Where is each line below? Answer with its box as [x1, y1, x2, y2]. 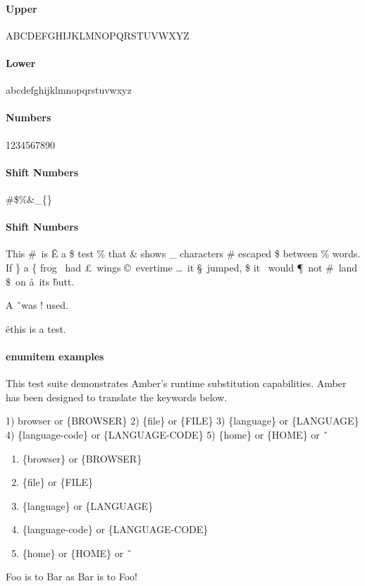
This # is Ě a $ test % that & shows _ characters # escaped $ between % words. [6, 246, 361, 261]
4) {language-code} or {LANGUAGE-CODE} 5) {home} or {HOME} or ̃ [6, 427, 328, 441]
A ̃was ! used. [6, 298, 68, 312]
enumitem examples [6, 348, 104, 363]
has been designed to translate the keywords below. [6, 389, 228, 404]
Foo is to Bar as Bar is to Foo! [6, 569, 137, 584]
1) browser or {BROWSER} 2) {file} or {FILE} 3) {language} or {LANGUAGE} [6, 413, 359, 428]
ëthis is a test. [6, 321, 66, 336]
